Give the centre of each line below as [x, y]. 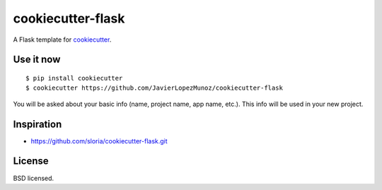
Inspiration [37, 124]
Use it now [37, 60]
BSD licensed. [34, 178]
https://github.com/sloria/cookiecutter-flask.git [99, 141]
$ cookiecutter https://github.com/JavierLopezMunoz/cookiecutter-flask [154, 88]
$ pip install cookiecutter [74, 78]
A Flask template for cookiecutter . [62, 40]
